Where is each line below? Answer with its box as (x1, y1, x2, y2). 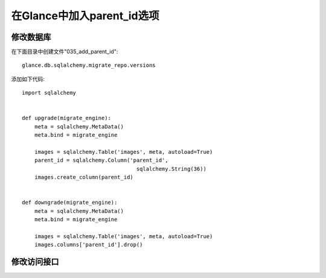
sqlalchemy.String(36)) (136, 165, 206, 172)
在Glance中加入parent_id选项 (11, 9, 159, 22)
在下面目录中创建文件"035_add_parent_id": (11, 48, 118, 55)
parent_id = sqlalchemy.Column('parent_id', (34, 157, 168, 164)
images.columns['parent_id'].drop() (34, 241, 143, 248)
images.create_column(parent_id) (34, 174, 134, 181)
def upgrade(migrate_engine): (22, 115, 112, 122)
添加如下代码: (11, 75, 45, 83)
